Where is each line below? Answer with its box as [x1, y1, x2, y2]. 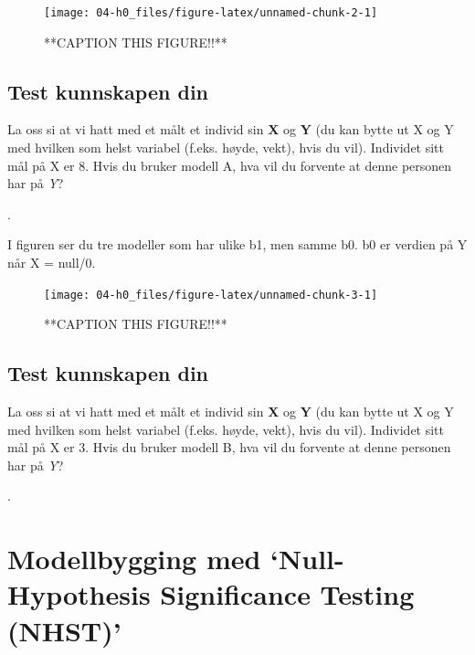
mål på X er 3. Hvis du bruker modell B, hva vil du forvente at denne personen [7, 438, 451, 457]
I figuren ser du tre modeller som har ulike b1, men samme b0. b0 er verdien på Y [7, 235, 468, 254]
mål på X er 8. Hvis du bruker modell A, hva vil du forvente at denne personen [7, 155, 452, 174]
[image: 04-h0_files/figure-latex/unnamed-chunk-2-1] [44, 6, 378, 19]
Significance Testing [160, 576, 415, 613]
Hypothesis [7, 576, 151, 613]
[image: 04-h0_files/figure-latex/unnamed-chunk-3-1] [44, 288, 378, 301]
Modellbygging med [7, 540, 261, 577]
